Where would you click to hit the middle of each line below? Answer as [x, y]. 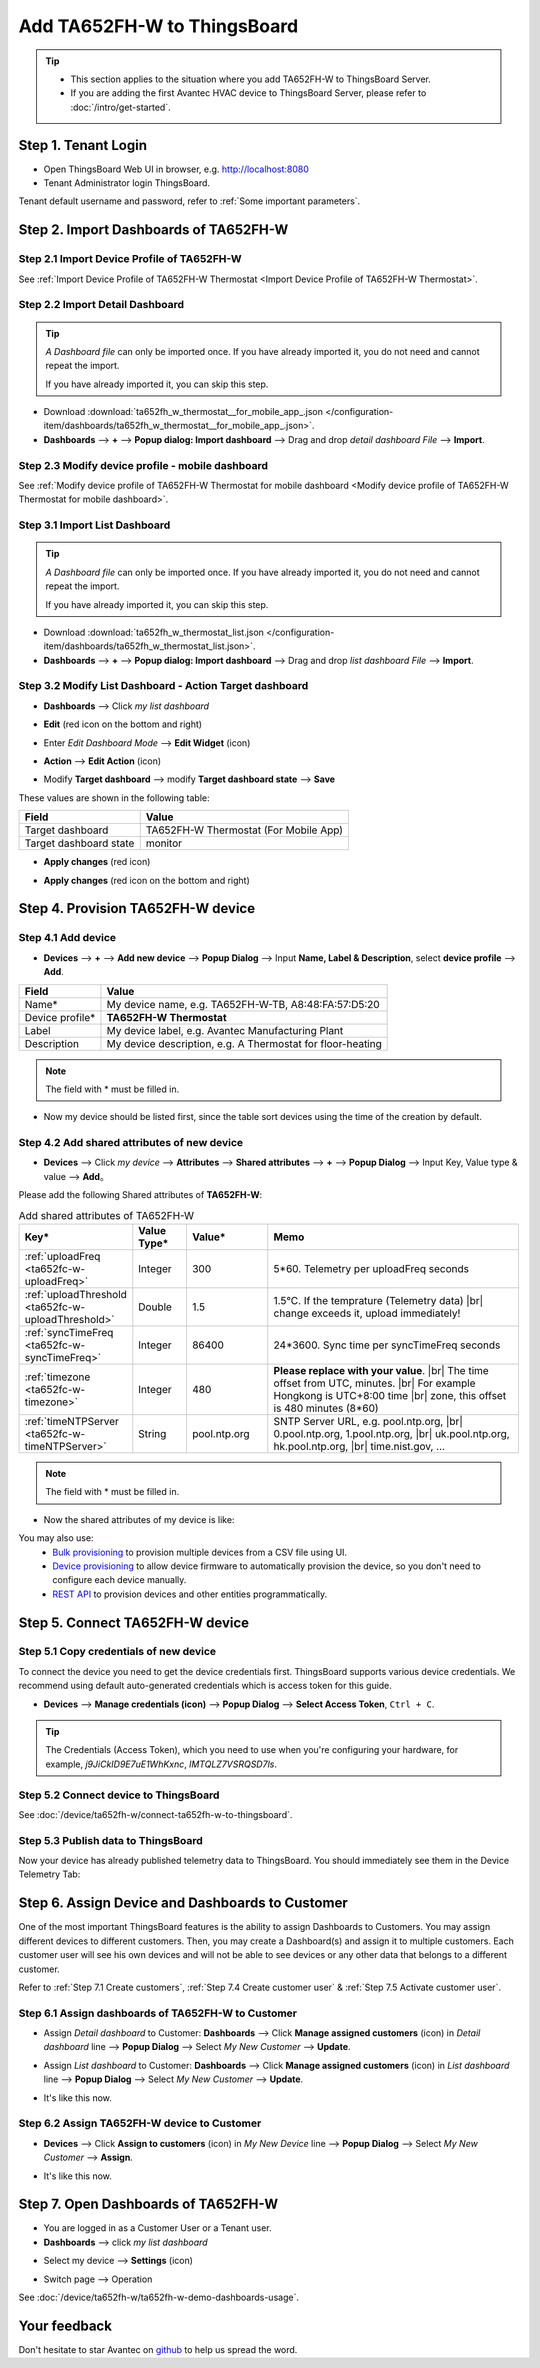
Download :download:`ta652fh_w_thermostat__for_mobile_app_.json [183, 412]
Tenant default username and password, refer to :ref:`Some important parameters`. [189, 201]
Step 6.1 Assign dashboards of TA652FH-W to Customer [158, 2013]
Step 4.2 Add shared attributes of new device [131, 1143]
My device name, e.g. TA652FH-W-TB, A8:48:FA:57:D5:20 [243, 1004]
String [152, 1433]
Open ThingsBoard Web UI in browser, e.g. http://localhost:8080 [176, 169]
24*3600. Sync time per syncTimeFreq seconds [387, 1345]
